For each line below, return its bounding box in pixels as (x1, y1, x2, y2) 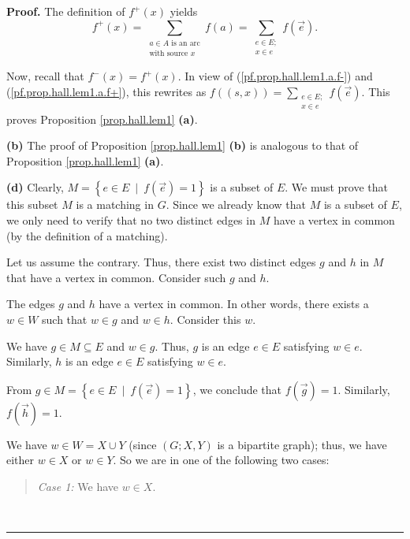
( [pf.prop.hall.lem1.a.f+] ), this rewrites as (6, 83, 207, 99)
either (6, 452, 35, 468)
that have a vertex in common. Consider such (6, 269, 226, 285)
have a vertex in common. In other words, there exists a (99, 296, 369, 312)
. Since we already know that (166, 196, 307, 213)
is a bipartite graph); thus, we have (217, 436, 387, 452)
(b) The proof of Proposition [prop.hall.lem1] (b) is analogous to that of (6, 137, 359, 154)
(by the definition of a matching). (6, 227, 168, 243)
